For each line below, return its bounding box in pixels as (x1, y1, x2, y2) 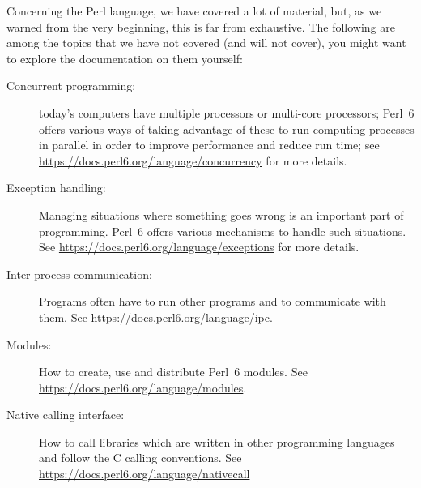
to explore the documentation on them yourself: (6, 49, 243, 66)
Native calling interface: (6, 406, 125, 423)
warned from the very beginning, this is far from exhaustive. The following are (6, 18, 395, 35)
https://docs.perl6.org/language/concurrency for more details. (39, 152, 347, 169)
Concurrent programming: (6, 77, 136, 94)
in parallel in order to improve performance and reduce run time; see (39, 136, 380, 153)
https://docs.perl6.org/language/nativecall (39, 465, 250, 482)
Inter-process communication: (6, 265, 152, 282)
